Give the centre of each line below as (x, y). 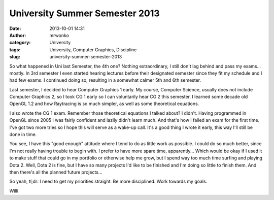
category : (20, 43)
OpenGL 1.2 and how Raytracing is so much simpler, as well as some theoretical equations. (104, 104)
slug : (15, 57)
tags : (15, 49)
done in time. (23, 135)
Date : (15, 28)
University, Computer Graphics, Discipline (93, 49)
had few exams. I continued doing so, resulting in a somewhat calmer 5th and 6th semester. (105, 80)
